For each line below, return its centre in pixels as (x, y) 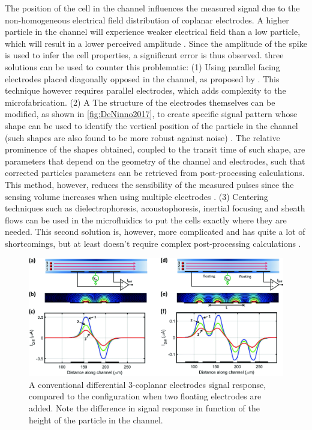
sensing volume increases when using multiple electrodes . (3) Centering (136, 196)
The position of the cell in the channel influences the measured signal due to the (152, 8)
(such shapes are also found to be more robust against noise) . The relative (142, 137)
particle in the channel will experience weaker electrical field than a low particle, (153, 32)
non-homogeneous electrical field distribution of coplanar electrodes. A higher (147, 20)
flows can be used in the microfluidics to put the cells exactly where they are (146, 220)
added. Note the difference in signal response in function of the (144, 407)
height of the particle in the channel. (96, 419)
